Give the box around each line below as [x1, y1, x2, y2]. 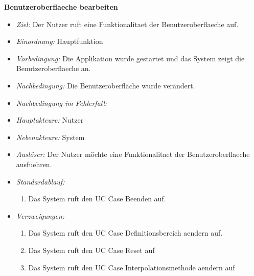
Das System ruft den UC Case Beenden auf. [28, 193, 166, 204]
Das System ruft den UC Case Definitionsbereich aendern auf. [28, 227, 223, 238]
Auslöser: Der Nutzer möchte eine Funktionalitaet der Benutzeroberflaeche [16, 149, 250, 159]
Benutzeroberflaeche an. [16, 63, 91, 74]
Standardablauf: [16, 176, 65, 187]
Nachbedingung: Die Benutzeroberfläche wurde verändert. [16, 80, 195, 90]
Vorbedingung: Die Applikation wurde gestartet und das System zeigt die [16, 53, 245, 63]
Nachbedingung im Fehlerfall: [16, 97, 107, 108]
